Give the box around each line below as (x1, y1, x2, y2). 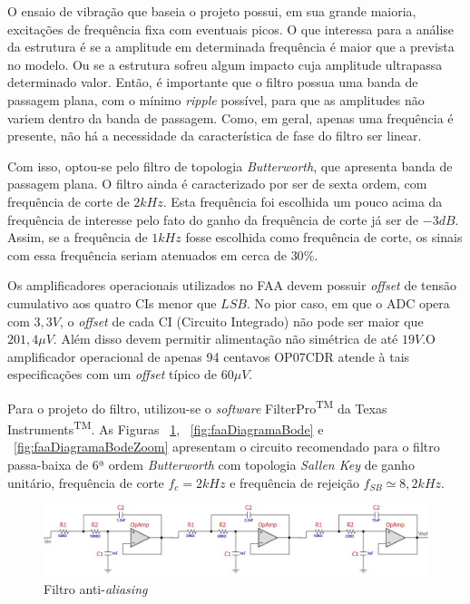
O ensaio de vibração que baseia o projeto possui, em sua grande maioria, (7, 2, 416, 20)
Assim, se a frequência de (7, 228, 148, 247)
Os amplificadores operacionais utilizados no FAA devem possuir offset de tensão (7, 276, 457, 295)
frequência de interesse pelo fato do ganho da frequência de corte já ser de (7, 209, 419, 229)
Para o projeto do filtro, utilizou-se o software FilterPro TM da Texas (7, 395, 387, 417)
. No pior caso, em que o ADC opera (246, 293, 450, 312)
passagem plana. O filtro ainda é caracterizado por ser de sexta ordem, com (7, 174, 427, 193)
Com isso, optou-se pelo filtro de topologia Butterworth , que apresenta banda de (7, 156, 453, 175)
